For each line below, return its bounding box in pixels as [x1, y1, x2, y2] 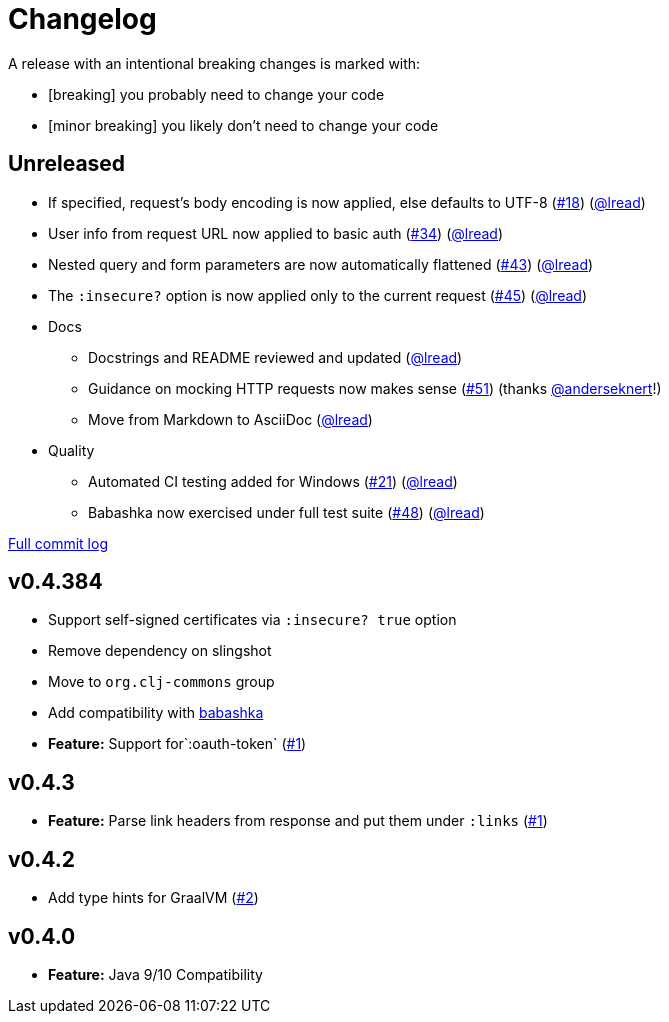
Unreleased [8, 151, 126, 177]
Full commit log [8, 534, 108, 552]
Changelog [8, 2, 157, 36]
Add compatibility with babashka [48, 704, 264, 722]
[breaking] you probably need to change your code [48, 85, 385, 103]
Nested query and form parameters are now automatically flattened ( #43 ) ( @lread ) [48, 255, 594, 273]
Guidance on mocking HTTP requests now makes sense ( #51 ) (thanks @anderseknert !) [88, 379, 662, 397]
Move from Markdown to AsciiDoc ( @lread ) [88, 410, 373, 428]
